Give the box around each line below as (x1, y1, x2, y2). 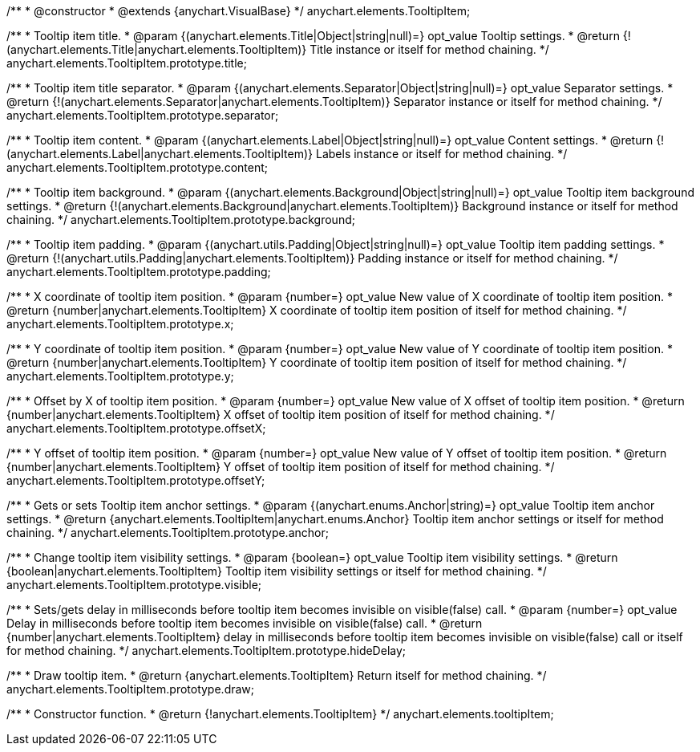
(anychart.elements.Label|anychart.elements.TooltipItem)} (6, 147, 314, 161)
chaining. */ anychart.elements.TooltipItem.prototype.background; (6, 213, 355, 226)
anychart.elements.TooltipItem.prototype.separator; (6, 108, 279, 122)
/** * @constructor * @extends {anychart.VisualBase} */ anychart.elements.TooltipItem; (6, 4, 471, 18)
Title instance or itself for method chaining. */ (310, 43, 549, 56)
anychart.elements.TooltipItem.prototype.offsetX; (6, 421, 266, 435)
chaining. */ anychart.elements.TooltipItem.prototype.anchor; (6, 526, 329, 539)
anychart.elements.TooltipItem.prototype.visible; (6, 578, 262, 591)
